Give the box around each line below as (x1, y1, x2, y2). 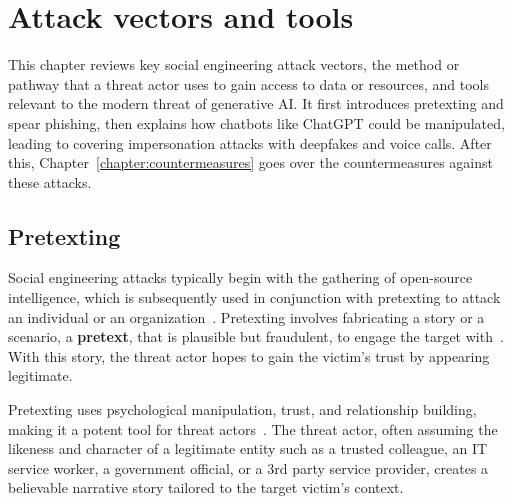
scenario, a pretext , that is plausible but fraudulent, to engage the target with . (8, 326, 504, 347)
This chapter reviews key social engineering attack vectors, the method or (8, 54, 460, 75)
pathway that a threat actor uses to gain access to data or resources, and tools (8, 73, 489, 94)
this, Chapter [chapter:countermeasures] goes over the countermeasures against (8, 152, 493, 173)
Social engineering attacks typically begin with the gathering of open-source (8, 267, 473, 288)
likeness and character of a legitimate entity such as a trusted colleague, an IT (8, 438, 488, 459)
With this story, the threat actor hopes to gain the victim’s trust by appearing (8, 345, 490, 366)
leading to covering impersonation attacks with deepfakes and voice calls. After (8, 132, 492, 153)
